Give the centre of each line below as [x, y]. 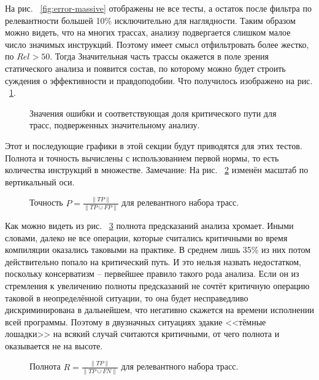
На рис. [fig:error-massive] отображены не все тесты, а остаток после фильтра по [158, 8]
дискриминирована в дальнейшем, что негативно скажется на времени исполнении [159, 310]
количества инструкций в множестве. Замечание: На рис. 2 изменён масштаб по [157, 170]
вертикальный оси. [40, 181]
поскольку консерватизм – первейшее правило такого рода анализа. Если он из [152, 273]
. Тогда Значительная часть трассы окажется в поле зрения [159, 56]
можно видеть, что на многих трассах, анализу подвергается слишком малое [148, 32]
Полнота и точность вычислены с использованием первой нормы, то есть [142, 157]
